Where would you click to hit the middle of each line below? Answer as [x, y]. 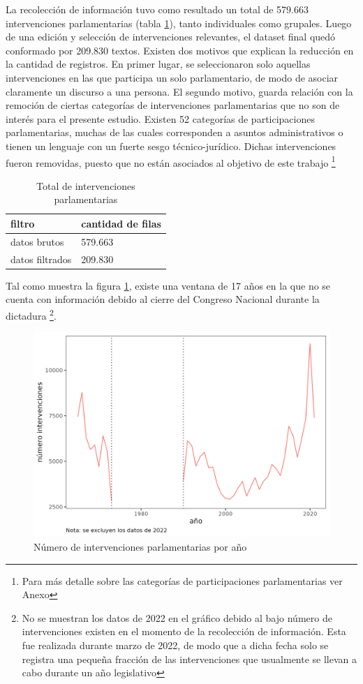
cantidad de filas [121, 223]
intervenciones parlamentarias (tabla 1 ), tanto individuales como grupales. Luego [179, 23]
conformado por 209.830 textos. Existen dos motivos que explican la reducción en [180, 50]
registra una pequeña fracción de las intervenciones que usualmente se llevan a [190, 659]
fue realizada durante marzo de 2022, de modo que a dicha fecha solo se [175, 645]
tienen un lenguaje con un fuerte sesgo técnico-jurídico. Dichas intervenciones [171, 146]
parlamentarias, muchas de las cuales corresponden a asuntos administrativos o [175, 132]
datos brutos [37, 241]
